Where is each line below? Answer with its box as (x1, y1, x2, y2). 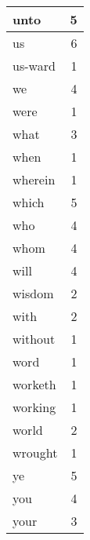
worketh (13, 375, 56, 393)
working (13, 398, 56, 416)
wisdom (13, 284, 54, 302)
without (13, 330, 56, 348)
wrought (13, 443, 58, 462)
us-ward (13, 57, 56, 75)
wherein (13, 170, 56, 188)
